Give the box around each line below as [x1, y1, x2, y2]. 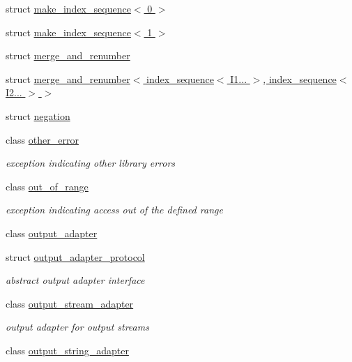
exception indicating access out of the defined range [6, 202, 223, 217]
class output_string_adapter [6, 342, 129, 357]
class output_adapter [6, 225, 98, 240]
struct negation [6, 108, 70, 123]
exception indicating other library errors [6, 156, 176, 170]
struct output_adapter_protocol [6, 249, 145, 264]
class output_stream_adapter [6, 296, 134, 310]
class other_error [6, 132, 79, 146]
